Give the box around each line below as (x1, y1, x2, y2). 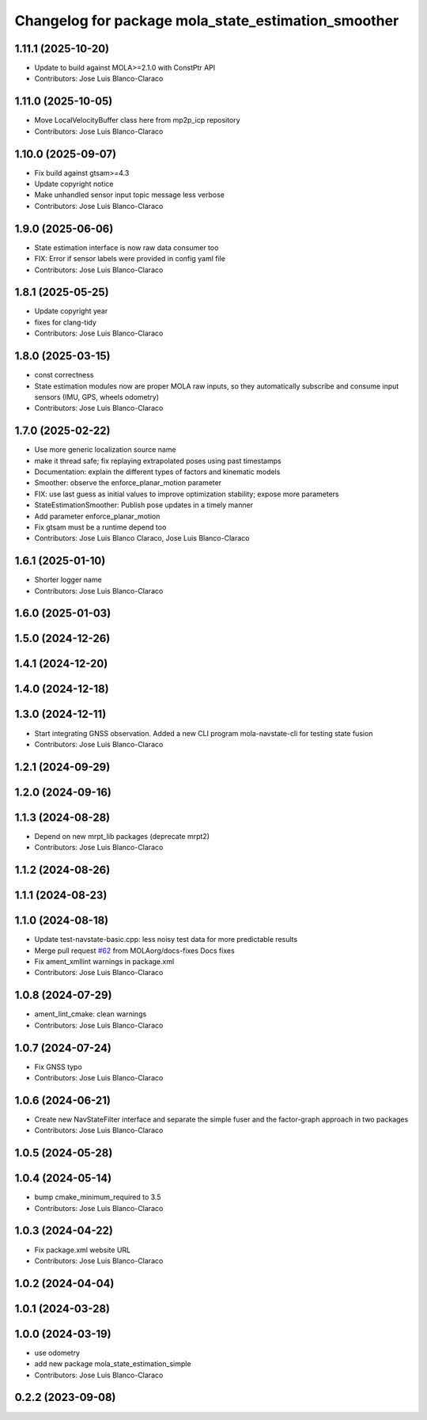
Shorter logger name (34, 575, 102, 585)
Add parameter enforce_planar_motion (34, 511, 161, 521)
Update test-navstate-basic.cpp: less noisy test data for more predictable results (34, 935, 298, 944)
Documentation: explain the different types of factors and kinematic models (34, 467, 281, 476)
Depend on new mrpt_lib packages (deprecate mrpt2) (34, 831, 210, 841)
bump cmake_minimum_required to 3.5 (34, 1192, 161, 1202)
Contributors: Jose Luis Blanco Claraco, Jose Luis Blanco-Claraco (34, 533, 250, 543)
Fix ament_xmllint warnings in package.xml (34, 957, 175, 966)
